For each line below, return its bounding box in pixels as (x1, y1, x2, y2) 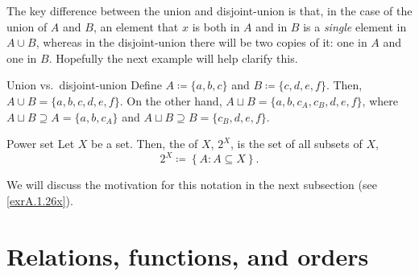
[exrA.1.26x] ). (6, 192, 73, 208)
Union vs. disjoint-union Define (6, 76, 162, 93)
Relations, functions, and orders (6, 239, 369, 272)
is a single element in (303, 18, 407, 35)
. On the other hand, (119, 92, 222, 109)
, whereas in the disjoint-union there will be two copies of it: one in (35, 34, 367, 51)
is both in (192, 18, 240, 35)
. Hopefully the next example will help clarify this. (48, 49, 298, 66)
